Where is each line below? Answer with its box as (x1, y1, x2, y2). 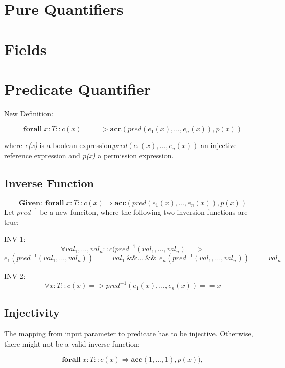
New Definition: (4, 108, 53, 118)
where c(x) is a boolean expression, (4, 140, 114, 151)
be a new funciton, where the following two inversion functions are (40, 206, 248, 217)
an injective (200, 140, 237, 151)
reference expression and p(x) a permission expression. (4, 150, 174, 161)
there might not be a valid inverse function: (4, 338, 140, 349)
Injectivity (4, 304, 60, 320)
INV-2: (4, 271, 26, 281)
